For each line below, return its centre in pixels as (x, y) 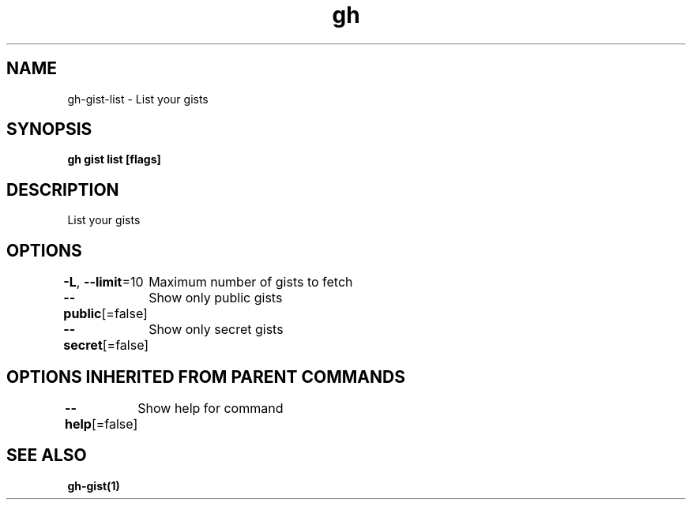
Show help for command (211, 408)
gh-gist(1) (94, 485)
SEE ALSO (47, 455)
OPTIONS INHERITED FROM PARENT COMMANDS (206, 377)
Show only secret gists (216, 330)
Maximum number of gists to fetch (251, 282)
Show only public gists (216, 298)
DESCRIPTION (63, 189)
